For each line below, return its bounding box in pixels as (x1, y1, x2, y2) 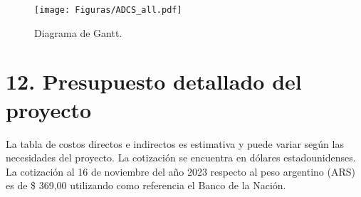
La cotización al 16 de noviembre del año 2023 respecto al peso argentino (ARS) (6, 164, 356, 179)
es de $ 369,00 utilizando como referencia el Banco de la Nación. (6, 178, 286, 193)
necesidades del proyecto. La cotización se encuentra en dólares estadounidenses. (6, 150, 356, 165)
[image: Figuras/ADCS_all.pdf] (34, 5, 182, 15)
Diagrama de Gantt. (34, 25, 122, 40)
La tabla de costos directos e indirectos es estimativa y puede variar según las (6, 136, 344, 151)
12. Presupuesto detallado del (6, 67, 302, 96)
